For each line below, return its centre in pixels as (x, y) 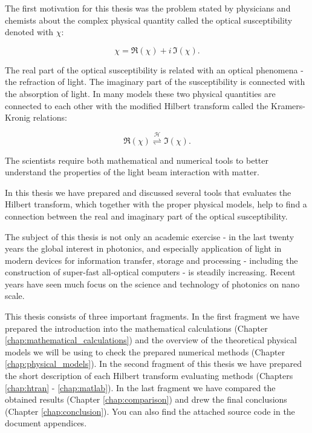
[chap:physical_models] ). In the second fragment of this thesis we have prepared (153, 364)
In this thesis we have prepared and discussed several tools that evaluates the (148, 192)
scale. (15, 296)
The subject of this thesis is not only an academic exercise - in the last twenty (150, 236)
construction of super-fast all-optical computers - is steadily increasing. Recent (150, 272)
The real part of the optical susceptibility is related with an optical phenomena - (154, 69)
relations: (50, 117)
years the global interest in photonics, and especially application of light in (143, 248)
